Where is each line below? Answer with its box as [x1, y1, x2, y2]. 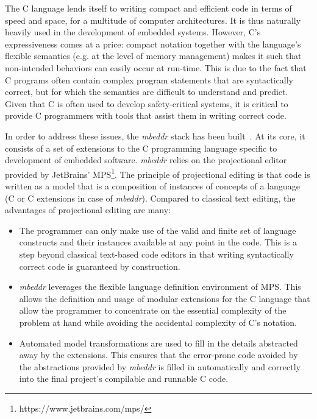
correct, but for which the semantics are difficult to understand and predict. [5, 85, 288, 98]
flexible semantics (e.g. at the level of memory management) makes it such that [5, 49, 302, 62]
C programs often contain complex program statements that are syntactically [5, 73, 293, 86]
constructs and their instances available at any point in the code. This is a [19, 236, 297, 248]
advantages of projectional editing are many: [5, 203, 171, 216]
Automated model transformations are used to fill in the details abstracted [19, 336, 298, 349]
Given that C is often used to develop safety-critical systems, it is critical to [5, 97, 288, 110]
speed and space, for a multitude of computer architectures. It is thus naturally [5, 13, 301, 26]
